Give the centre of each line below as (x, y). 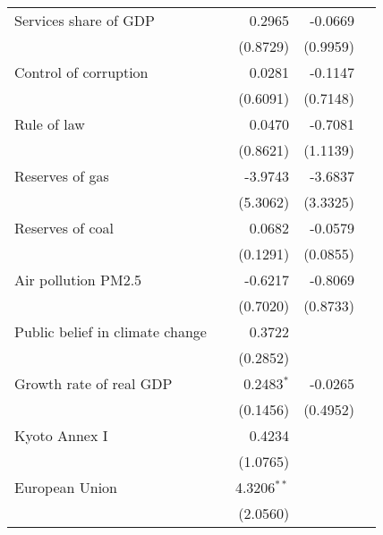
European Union (66, 487)
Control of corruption (81, 72)
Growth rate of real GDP (94, 383)
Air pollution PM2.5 (78, 280)
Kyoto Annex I (61, 435)
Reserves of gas (62, 176)
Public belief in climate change (111, 331)
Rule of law (50, 124)
